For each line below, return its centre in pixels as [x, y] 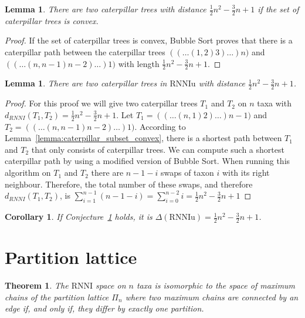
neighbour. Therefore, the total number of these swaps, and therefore [129, 184]
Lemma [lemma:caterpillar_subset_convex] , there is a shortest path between [143, 138]
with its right [246, 173]
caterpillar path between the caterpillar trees [85, 52]
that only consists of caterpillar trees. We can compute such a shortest [158, 149]
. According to [160, 126]
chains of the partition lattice [57, 297]
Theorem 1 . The [37, 285]
